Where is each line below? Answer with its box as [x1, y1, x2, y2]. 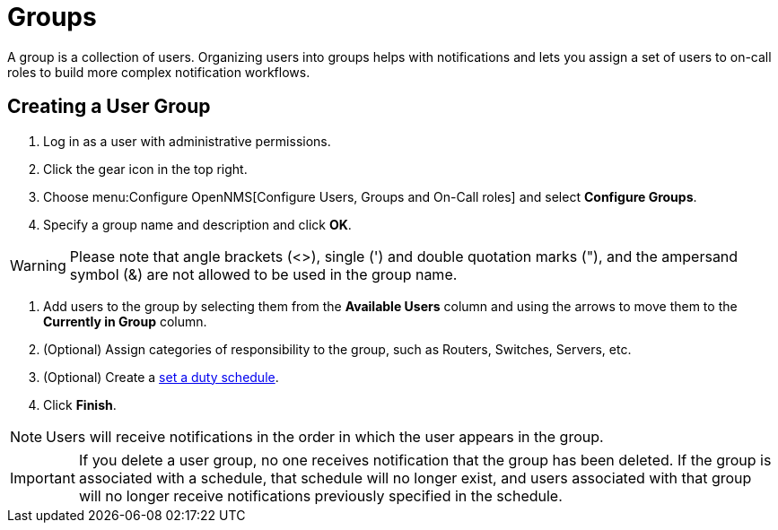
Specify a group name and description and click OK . [43, 216, 352, 232]
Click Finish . [43, 396, 117, 413]
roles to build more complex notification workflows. [7, 64, 310, 80]
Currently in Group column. [43, 313, 207, 329]
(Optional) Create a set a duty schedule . [43, 369, 279, 385]
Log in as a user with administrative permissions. [43, 133, 331, 149]
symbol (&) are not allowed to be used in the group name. [69, 265, 458, 283]
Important [10, 468, 75, 487]
